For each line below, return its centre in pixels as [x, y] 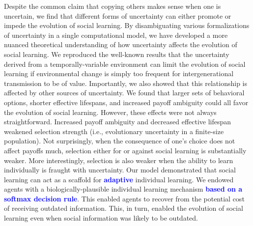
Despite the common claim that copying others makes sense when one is [112, 6]
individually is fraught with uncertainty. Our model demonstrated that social [120, 170]
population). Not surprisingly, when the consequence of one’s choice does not [120, 141]
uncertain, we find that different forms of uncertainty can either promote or [118, 15]
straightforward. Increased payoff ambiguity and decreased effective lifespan [118, 122]
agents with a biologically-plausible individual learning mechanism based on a [123, 189]
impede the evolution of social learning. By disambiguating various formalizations [127, 25]
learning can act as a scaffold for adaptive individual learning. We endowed [119, 179]
